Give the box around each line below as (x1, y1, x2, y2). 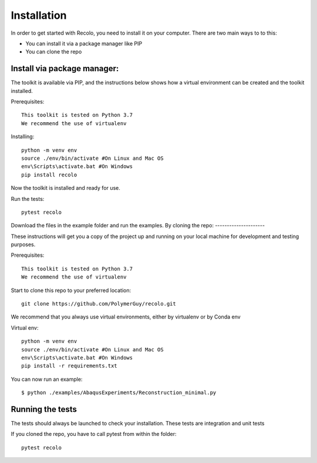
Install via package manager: (11, 63, 119, 73)
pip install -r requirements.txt (21, 363, 117, 370)
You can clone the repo (25, 48, 82, 55)
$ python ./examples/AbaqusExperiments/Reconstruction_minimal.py (21, 390, 217, 396)
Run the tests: (11, 195, 45, 202)
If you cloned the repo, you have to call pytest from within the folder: (11, 431, 177, 438)
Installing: (11, 133, 35, 140)
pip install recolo (21, 171, 77, 178)
